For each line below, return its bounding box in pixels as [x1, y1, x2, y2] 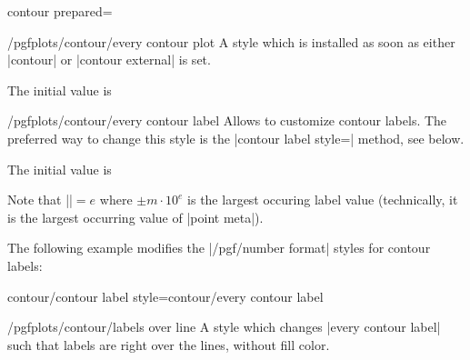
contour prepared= [7, 2, 113, 20]
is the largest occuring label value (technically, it [187, 190, 458, 209]
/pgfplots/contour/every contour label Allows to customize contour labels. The [7, 111, 447, 130]
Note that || [7, 190, 73, 209]
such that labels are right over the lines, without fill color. [7, 335, 330, 354]
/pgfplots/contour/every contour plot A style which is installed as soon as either [7, 32, 455, 51]
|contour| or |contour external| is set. [7, 50, 211, 69]
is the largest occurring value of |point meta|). [7, 207, 264, 226]
